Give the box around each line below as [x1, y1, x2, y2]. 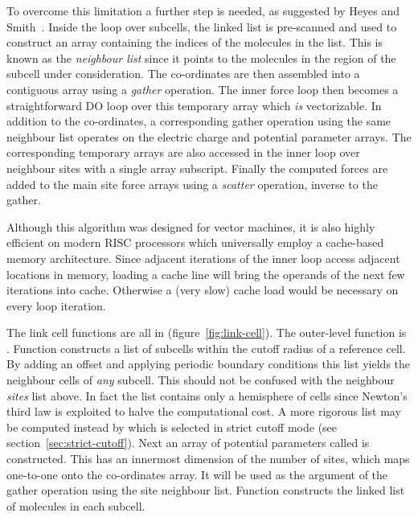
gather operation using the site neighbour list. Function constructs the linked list [6, 482, 405, 499]
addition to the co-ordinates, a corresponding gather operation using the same [6, 113, 391, 129]
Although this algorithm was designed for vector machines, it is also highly [6, 218, 375, 235]
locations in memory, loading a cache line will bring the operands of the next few [6, 265, 405, 282]
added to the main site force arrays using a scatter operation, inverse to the [6, 175, 378, 192]
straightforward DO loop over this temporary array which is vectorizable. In [6, 96, 382, 113]
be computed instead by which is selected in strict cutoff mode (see [6, 418, 338, 435]
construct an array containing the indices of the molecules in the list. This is [6, 34, 383, 51]
